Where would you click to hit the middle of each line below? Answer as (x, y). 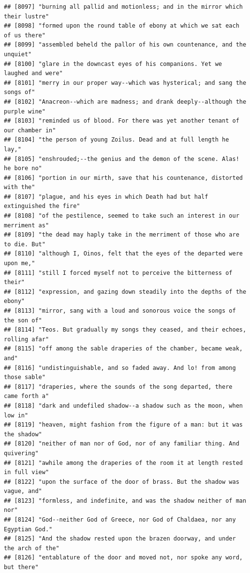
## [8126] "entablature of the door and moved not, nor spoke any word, (123, 558)
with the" (20, 187)
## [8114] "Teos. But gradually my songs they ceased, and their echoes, (125, 330)
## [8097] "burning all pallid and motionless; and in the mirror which (123, 7)
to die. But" (25, 244)
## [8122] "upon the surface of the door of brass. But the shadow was (122, 482)
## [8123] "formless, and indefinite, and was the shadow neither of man (125, 501)
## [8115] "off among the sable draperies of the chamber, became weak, (123, 349)
